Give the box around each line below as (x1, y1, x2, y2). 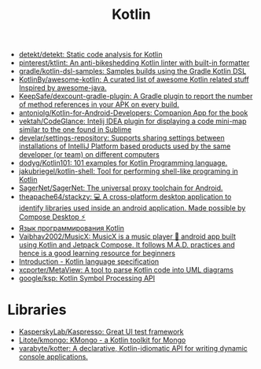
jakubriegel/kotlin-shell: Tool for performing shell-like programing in (18, 166, 239, 176)
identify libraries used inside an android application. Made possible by (18, 203, 246, 213)
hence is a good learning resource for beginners (18, 249, 176, 258)
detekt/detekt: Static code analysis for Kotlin (18, 49, 163, 60)
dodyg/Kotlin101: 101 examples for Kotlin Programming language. (18, 159, 228, 168)
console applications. (18, 352, 88, 362)
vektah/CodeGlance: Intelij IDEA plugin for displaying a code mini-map (18, 116, 247, 126)
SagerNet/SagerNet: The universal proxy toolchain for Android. (18, 183, 223, 193)
